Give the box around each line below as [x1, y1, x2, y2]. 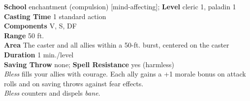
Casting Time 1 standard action [4, 11, 106, 21]
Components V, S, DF [4, 21, 77, 31]
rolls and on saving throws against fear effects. [4, 78, 144, 88]
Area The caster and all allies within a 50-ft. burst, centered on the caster [4, 40, 229, 50]
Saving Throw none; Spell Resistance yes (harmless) [4, 59, 174, 69]
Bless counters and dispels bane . [4, 88, 100, 98]
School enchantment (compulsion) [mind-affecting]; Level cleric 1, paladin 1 [4, 1, 236, 11]
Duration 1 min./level [4, 49, 74, 59]
